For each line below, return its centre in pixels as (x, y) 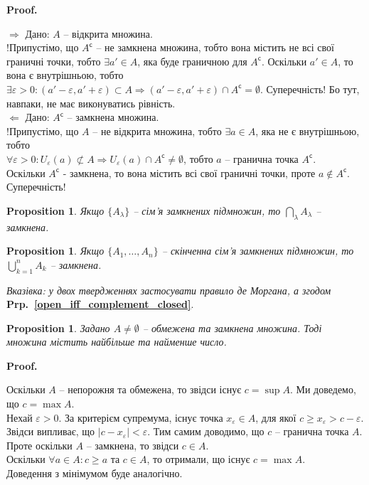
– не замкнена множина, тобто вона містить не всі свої (215, 47)
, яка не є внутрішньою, (307, 130)
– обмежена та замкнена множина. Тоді (232, 327)
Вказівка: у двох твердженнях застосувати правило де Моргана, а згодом (169, 290)
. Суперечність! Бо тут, (310, 89)
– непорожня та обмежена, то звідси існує (150, 389)
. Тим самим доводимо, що (206, 431)
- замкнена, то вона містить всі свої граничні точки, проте (189, 172)
